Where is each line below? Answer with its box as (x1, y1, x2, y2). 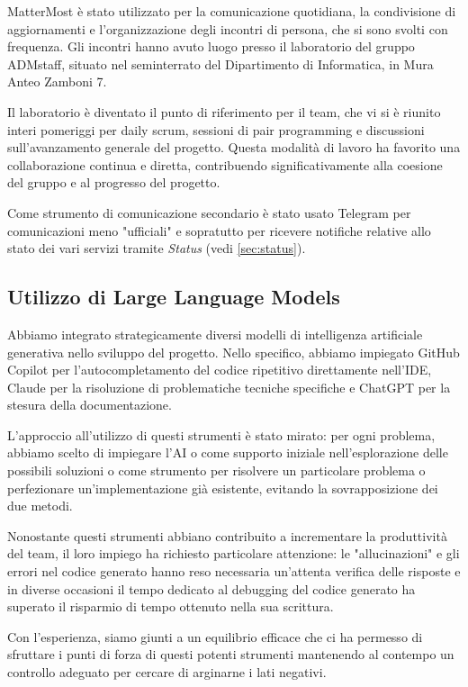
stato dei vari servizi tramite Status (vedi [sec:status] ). (7, 239, 306, 258)
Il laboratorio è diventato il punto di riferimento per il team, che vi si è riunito (7, 102, 441, 121)
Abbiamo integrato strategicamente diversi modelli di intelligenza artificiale (7, 324, 423, 343)
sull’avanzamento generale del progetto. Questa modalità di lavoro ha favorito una (7, 138, 461, 157)
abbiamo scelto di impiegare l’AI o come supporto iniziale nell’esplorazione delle (7, 443, 448, 462)
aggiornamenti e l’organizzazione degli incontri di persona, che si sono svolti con (7, 19, 448, 38)
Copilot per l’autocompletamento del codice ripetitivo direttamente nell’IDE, (7, 360, 432, 379)
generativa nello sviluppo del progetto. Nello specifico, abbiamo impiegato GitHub (7, 342, 460, 361)
